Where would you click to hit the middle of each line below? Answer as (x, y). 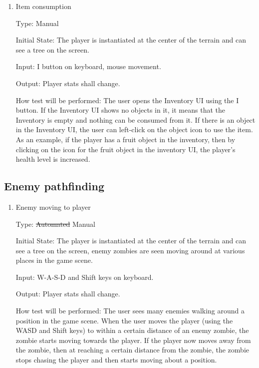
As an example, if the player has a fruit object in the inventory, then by (126, 139)
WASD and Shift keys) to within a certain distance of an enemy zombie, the (132, 330)
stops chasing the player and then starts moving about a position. (116, 360)
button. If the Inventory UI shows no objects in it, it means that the (120, 110)
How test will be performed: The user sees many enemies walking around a (130, 311)
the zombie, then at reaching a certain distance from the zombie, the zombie (132, 350)
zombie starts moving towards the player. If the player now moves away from (133, 340)
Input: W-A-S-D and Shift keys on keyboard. (85, 277)
